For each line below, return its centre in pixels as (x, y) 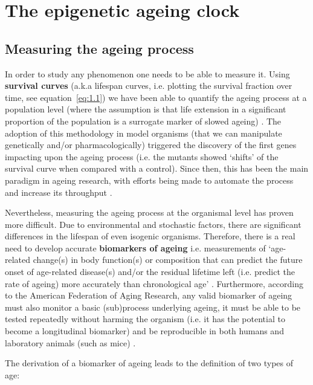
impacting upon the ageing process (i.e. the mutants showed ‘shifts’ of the (142, 156)
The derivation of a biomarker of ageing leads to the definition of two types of (149, 363)
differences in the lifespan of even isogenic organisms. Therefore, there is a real (150, 236)
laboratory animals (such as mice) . (70, 342)
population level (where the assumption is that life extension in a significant (146, 109)
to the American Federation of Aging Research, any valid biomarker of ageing (149, 295)
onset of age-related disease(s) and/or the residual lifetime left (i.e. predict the (150, 272)
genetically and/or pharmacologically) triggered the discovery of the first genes (151, 145)
